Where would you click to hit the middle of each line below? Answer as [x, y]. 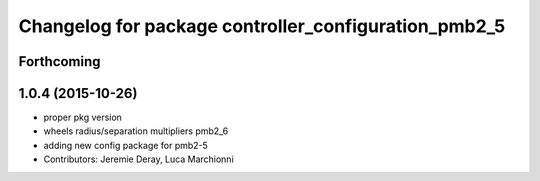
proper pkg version [82, 117]
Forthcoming [59, 61]
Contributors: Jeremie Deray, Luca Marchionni [138, 159]
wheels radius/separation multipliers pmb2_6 [136, 131]
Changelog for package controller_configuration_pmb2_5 [262, 26]
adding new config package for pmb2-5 [126, 145]
